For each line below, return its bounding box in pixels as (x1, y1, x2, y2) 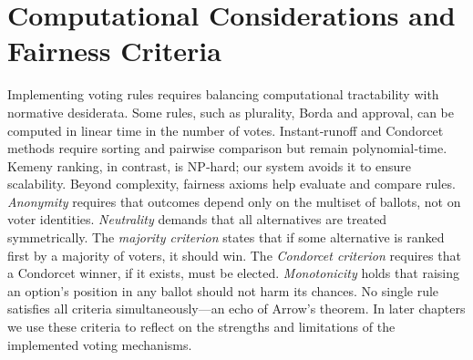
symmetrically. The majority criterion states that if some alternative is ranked (7, 228, 445, 247)
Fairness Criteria (7, 32, 221, 69)
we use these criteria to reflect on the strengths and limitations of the (7, 317, 396, 336)
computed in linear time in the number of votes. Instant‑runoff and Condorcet (7, 120, 444, 139)
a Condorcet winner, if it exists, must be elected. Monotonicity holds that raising (7, 263, 459, 283)
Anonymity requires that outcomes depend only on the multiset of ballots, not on (7, 191, 461, 211)
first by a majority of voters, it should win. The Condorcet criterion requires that (7, 245, 461, 264)
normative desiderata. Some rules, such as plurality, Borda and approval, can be (7, 102, 454, 121)
